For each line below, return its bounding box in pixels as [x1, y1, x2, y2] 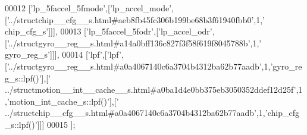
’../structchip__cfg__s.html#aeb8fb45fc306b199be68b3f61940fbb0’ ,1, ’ [7, 13, 265, 26]
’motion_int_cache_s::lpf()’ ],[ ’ [7, 95, 119, 107]
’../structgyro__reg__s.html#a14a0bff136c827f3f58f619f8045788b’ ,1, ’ [7, 36, 262, 49]
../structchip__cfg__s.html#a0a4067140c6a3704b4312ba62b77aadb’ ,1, [5, 106, 265, 119]
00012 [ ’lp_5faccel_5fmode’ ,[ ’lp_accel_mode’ [5, 2, 172, 14]
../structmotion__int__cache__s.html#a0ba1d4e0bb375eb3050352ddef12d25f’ [5, 83, 296, 96]
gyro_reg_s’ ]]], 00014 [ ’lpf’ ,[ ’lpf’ [5, 48, 121, 61]
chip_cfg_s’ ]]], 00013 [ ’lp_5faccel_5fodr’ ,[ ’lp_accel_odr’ [5, 25, 212, 37]
